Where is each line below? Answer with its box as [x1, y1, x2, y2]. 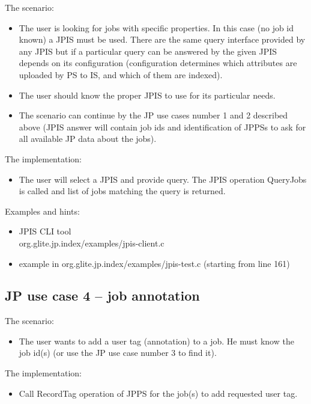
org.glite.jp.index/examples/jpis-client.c [19, 236, 165, 249]
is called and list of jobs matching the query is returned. [19, 185, 226, 197]
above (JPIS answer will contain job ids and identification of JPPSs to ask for [19, 120, 306, 133]
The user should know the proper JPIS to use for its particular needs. [19, 88, 276, 101]
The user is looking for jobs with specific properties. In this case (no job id [19, 21, 294, 34]
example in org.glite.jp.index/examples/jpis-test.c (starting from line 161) [19, 257, 290, 269]
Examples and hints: [5, 204, 80, 217]
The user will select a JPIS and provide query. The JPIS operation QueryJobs [19, 173, 307, 185]
